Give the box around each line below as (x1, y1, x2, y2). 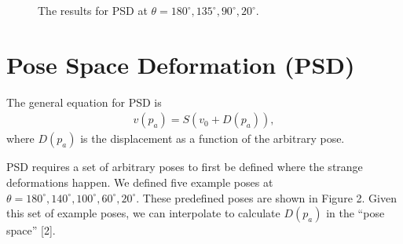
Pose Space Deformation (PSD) (6, 48, 355, 80)
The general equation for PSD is (6, 93, 162, 110)
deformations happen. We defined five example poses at (6, 173, 273, 190)
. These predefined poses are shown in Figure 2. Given (136, 189, 397, 206)
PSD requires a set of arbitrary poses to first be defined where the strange (6, 158, 363, 175)
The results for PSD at (38, 2, 148, 18)
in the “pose (326, 205, 385, 221)
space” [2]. (6, 222, 56, 239)
